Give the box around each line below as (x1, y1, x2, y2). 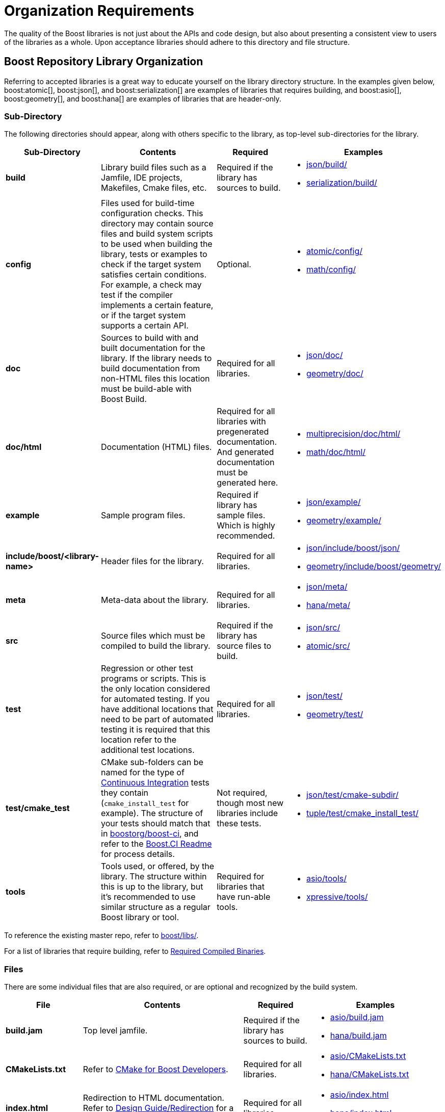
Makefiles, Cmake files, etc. (101, 183, 207, 193)
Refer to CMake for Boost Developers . (83, 1064, 228, 1075)
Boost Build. (101, 394, 147, 405)
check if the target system (101, 259, 201, 270)
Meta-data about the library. (101, 595, 208, 605)
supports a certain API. (101, 320, 189, 331)
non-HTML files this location (101, 373, 210, 384)
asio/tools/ (306, 873, 347, 884)
